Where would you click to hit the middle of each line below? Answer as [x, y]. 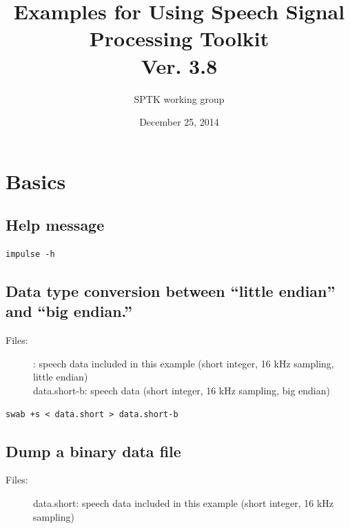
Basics [36, 181]
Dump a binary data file [93, 451]
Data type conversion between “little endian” [171, 291]
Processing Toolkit [179, 38]
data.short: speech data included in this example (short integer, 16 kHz [183, 503]
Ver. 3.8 [179, 65]
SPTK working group [179, 98]
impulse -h [30, 254]
